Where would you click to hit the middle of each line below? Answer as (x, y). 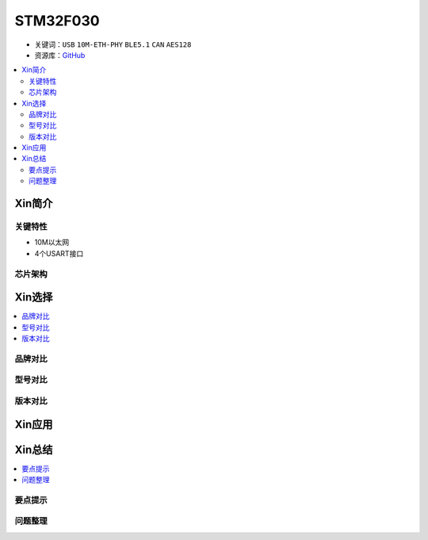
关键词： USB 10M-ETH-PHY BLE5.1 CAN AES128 (113, 44)
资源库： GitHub (60, 55)
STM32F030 (57, 21)
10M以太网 (52, 243)
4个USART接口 (59, 253)
